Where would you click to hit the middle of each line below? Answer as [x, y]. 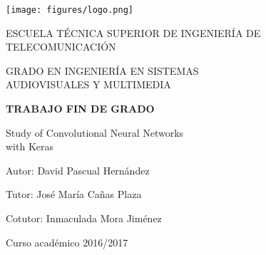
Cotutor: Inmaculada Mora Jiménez [84, 218]
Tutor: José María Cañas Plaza [74, 194]
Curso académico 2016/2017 [67, 242]
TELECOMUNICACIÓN [61, 47]
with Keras [30, 146]
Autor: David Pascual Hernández [78, 170]
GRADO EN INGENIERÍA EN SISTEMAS [102, 70]
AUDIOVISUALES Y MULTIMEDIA [88, 84]
